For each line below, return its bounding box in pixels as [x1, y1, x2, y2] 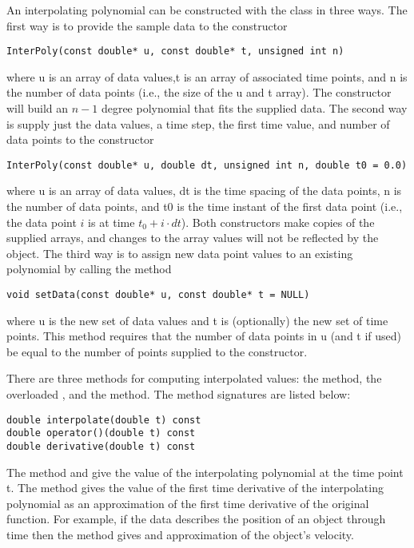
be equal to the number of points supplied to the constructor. [6, 343, 308, 359]
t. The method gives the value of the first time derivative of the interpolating [6, 479, 384, 496]
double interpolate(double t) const [6, 414, 201, 426]
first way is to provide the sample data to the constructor [6, 17, 288, 34]
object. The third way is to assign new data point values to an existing [6, 244, 353, 261]
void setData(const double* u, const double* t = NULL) [6, 289, 310, 301]
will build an [6, 100, 69, 117]
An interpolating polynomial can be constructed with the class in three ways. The [6, 2, 408, 18]
